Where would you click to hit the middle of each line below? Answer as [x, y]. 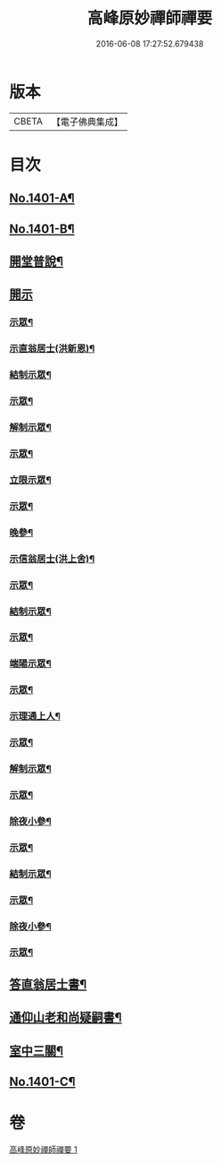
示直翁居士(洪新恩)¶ [52, 348]
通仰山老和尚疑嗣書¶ [66, 1018]
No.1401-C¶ [42, 1082]
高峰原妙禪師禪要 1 [43, 1149]
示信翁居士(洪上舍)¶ [52, 559]
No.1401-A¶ [42, 198]
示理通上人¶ [35, 716]
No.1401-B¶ [42, 229]
